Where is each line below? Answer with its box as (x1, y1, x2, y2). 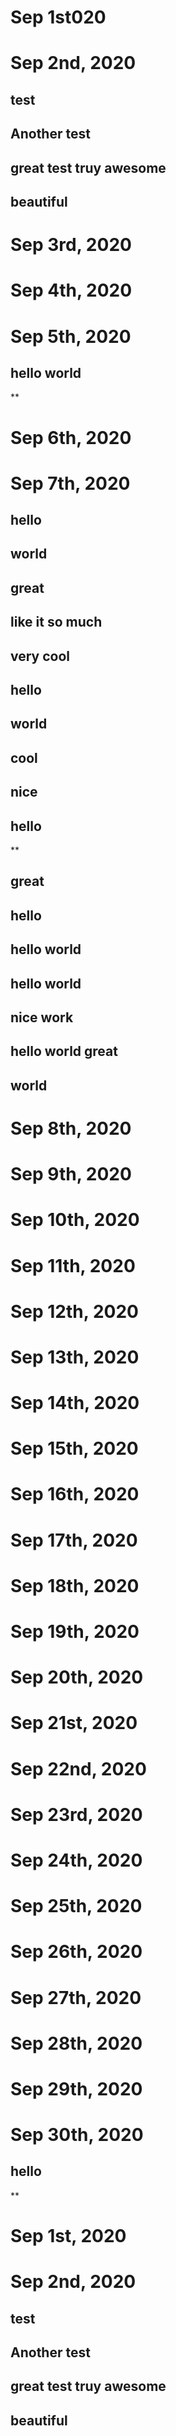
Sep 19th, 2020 (10, 1621, 140, 1643)
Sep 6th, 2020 (10, 426, 132, 449)
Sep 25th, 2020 (10, 1895, 143, 1918)
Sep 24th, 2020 (10, 1849, 143, 1871)
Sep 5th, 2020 (10, 325, 132, 348)
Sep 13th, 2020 (10, 1346, 140, 1368)
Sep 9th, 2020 (10, 1163, 132, 1186)
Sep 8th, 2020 (10, 1117, 132, 1140)
